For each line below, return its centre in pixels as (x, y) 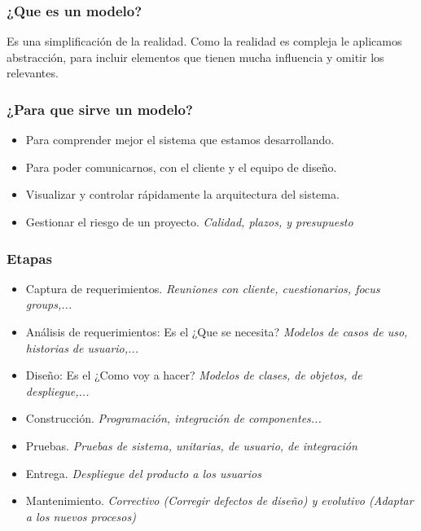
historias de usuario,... (82, 347)
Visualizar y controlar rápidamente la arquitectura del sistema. (182, 194)
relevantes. (33, 73)
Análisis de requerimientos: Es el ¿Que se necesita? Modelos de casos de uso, (217, 331)
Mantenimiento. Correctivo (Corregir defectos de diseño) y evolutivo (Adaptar (219, 500)
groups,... (49, 304)
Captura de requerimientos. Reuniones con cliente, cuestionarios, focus (203, 288)
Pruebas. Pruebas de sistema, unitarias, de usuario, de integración (191, 445)
